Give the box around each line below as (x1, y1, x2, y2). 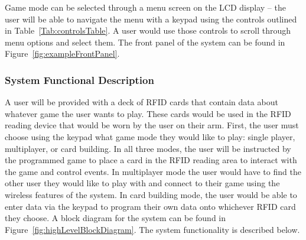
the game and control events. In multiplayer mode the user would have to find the (5, 165, 301, 177)
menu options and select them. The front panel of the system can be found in (5, 35, 285, 48)
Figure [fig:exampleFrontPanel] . (5, 47, 120, 60)
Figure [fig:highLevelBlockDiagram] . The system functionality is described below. (5, 223, 300, 235)
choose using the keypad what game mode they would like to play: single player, (5, 130, 295, 142)
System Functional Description (5, 72, 154, 87)
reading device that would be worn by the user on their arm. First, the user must (5, 119, 299, 131)
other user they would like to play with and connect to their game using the (5, 177, 280, 189)
